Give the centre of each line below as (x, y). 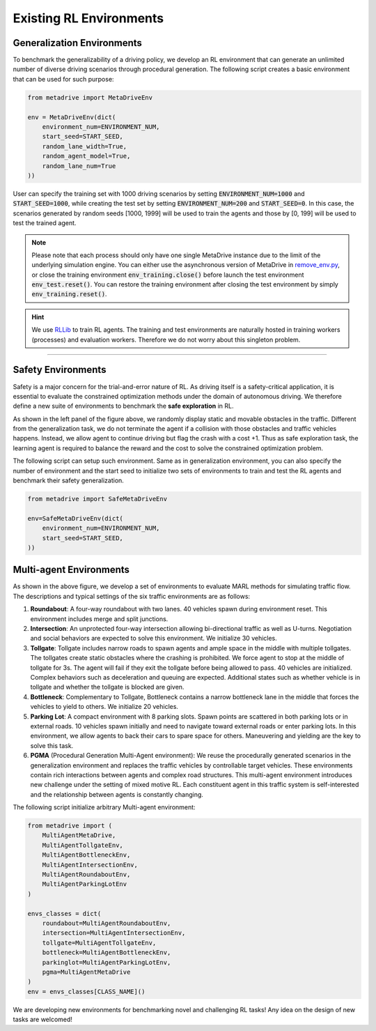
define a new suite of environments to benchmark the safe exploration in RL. (123, 406)
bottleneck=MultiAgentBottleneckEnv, (107, 953)
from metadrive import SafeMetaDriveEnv (97, 499)
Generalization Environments (78, 43)
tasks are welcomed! (43, 1019)
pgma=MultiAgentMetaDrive (86, 972)
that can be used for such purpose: (63, 79)
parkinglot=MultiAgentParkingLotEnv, (107, 962)
